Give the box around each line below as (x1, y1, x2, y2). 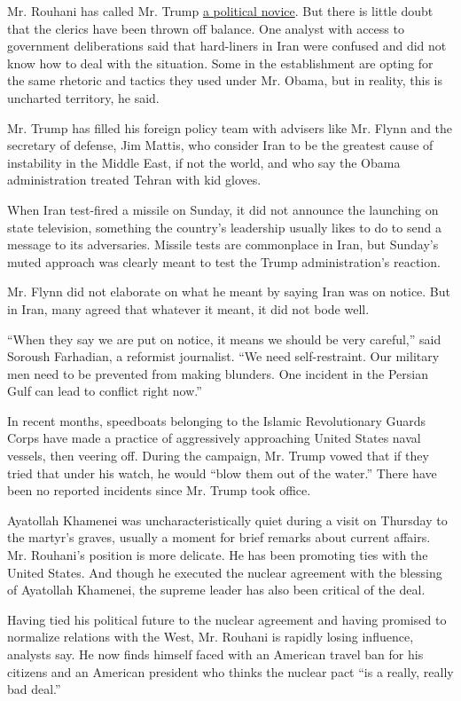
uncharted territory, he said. (7, 88, 160, 106)
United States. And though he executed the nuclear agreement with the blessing (7, 563, 442, 581)
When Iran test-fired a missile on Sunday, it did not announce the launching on (7, 200, 439, 218)
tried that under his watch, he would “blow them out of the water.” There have (7, 463, 437, 482)
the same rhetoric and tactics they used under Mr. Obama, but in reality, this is (7, 71, 442, 90)
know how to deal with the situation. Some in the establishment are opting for (7, 53, 434, 72)
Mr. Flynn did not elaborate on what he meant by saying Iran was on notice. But (7, 282, 451, 301)
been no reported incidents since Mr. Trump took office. (7, 481, 311, 500)
